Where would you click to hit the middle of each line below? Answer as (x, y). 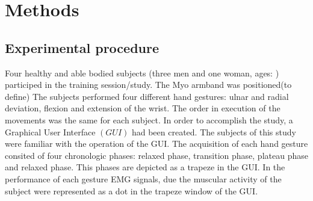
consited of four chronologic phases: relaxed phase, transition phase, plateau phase (156, 155)
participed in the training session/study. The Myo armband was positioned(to (148, 85)
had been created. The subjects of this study (214, 131)
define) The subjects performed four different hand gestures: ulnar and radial (147, 96)
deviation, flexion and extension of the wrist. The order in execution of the (143, 108)
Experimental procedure (82, 47)
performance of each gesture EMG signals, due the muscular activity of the (143, 178)
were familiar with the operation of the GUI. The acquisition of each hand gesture (156, 144)
